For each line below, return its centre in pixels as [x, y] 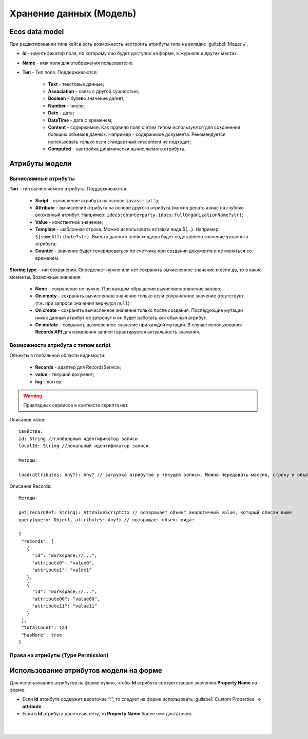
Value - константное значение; [69, 222]
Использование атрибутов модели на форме [86, 670]
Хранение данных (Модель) [73, 13]
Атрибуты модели [41, 163]
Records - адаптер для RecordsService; [78, 367]
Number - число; [66, 105]
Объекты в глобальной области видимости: [57, 356]
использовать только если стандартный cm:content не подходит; [120, 142]
